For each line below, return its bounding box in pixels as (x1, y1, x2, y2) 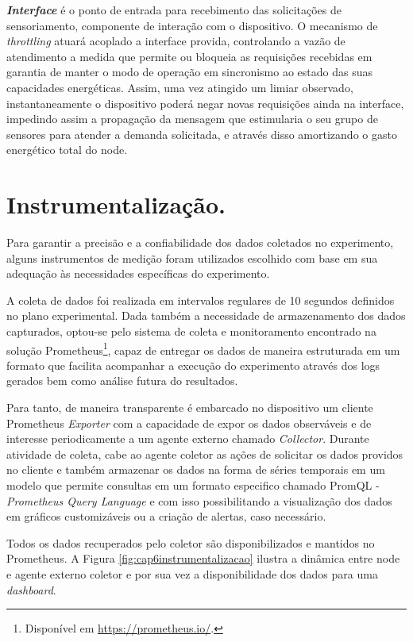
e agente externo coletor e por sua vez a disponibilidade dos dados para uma (6, 566, 378, 582)
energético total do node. (6, 141, 128, 158)
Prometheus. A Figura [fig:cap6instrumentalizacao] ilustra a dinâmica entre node (6, 550, 400, 567)
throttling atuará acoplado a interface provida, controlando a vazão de (6, 33, 345, 49)
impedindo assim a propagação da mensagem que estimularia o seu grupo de (6, 110, 378, 127)
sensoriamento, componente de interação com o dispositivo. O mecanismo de (6, 17, 378, 33)
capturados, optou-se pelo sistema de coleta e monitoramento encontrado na (6, 323, 376, 340)
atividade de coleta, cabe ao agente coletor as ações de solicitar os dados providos (6, 445, 403, 462)
